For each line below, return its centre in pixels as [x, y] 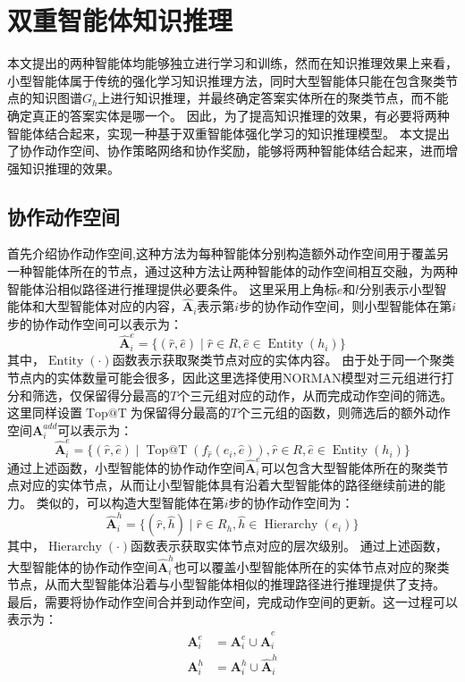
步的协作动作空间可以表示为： [95, 324]
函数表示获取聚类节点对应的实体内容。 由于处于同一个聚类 [283, 360]
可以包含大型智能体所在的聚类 [348, 467]
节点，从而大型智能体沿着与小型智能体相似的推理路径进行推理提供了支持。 [226, 584]
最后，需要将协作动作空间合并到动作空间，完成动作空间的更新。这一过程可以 [232, 601]
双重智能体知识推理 [120, 20]
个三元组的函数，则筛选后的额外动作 [344, 413]
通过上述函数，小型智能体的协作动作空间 [126, 467]
